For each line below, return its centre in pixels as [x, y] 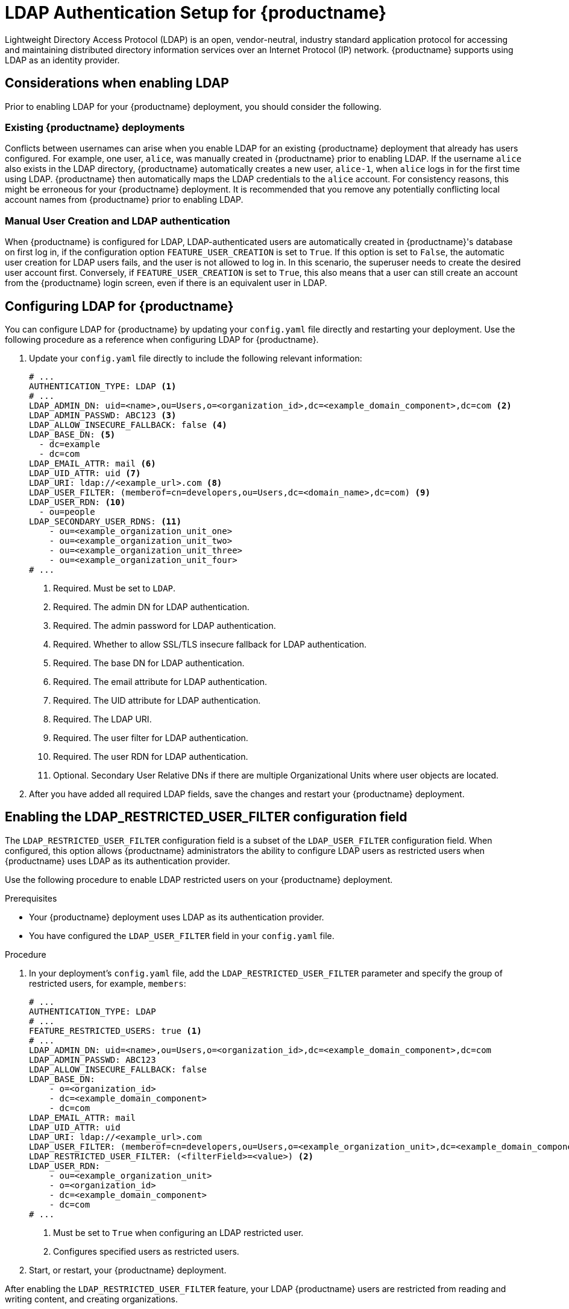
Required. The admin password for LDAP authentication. [165, 625]
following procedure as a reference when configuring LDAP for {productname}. [162, 339]
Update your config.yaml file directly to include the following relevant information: [196, 358]
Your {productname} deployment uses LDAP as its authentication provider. [177, 917]
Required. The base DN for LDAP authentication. [149, 663]
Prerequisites [31, 898]
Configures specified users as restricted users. [146, 1251]
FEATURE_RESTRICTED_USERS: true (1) [115, 1030]
